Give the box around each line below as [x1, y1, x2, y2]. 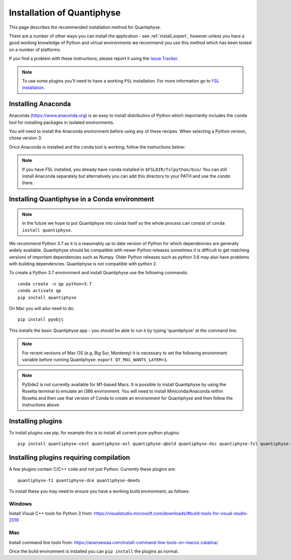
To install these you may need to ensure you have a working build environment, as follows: [9, 488, 190, 494]
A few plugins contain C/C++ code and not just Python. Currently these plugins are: [9, 466, 176, 472]
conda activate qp [17, 288, 62, 294]
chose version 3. [9, 135, 42, 141]
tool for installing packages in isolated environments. [9, 119, 114, 125]
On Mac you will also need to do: [9, 306, 75, 312]
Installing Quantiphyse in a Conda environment [9, 195, 154, 203]
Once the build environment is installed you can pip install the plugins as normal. [9, 548, 179, 554]
